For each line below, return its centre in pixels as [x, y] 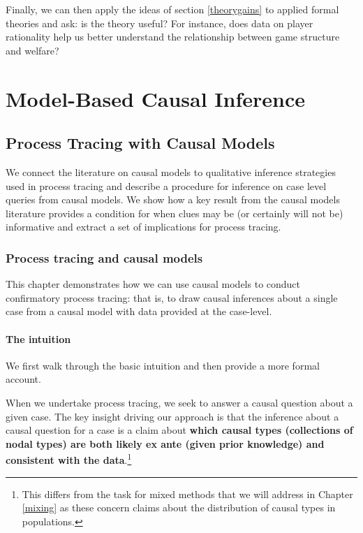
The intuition [38, 338]
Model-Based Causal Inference [156, 98]
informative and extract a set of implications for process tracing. [143, 227]
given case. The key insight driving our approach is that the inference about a [172, 416]
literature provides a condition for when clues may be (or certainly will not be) [175, 213]
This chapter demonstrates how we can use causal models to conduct [153, 284]
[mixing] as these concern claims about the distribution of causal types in [179, 508]
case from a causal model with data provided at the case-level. [139, 311]
